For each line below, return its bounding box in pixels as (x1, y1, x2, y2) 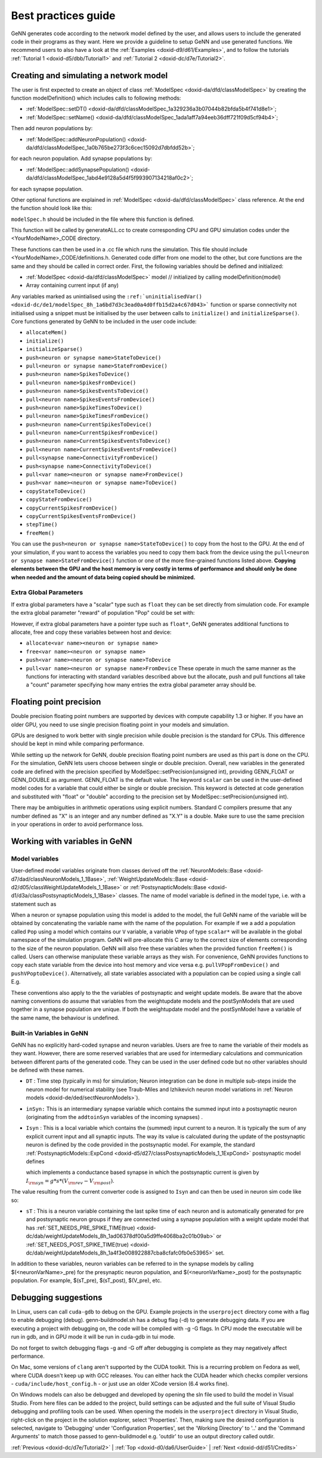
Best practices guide (11, 9, 116, 22)
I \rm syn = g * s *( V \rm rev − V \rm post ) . (26, 1177, 114, 1186)
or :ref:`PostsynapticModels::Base (123, 883, 207, 890)
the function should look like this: (11, 205, 92, 212)
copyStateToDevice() (26, 488, 86, 495)
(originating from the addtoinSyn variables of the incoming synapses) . (26, 1114, 203, 1121)
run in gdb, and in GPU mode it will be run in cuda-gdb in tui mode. (11, 1333, 175, 1340)
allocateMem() (26, 329, 67, 336)
